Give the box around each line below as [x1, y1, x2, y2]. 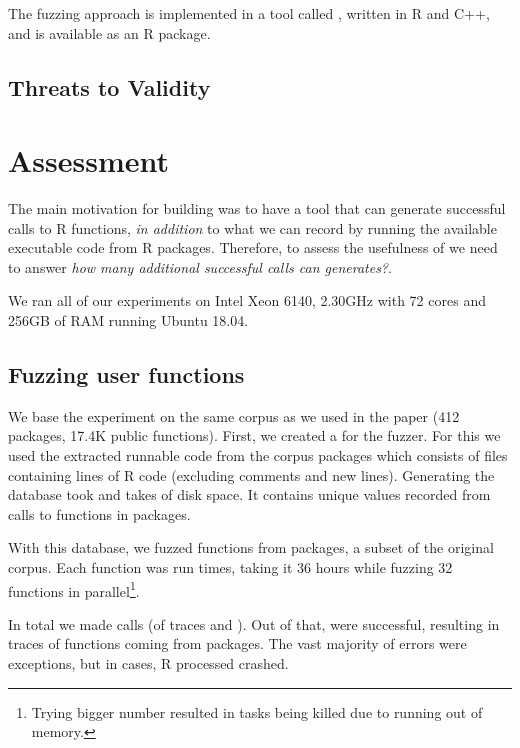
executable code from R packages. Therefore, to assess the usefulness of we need [8, 237, 498, 258]
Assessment [8, 140, 170, 181]
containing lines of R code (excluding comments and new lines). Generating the [8, 464, 495, 485]
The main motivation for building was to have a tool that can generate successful [8, 198, 506, 219]
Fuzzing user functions [8, 359, 245, 390]
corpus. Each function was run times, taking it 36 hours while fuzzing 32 [8, 557, 453, 578]
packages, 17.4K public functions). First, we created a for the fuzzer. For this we [8, 425, 501, 446]
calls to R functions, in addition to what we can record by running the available [8, 217, 497, 238]
